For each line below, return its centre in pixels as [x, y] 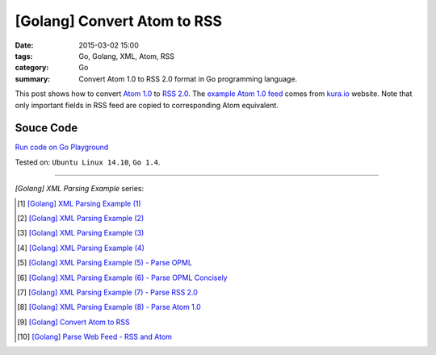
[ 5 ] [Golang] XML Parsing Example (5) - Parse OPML [105, 263]
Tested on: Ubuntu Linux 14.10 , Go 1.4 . [88, 162]
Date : [24, 45]
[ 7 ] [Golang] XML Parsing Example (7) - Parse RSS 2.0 [107, 292]
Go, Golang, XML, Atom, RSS [127, 56]
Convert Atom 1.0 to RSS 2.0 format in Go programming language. [188, 79]
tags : [24, 56]
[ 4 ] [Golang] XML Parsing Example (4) [81, 248]
